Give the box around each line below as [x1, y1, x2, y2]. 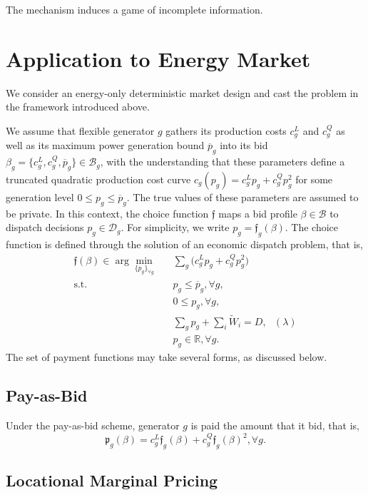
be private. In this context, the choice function [6, 205, 209, 220]
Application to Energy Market [6, 44, 311, 73]
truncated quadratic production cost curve [6, 171, 191, 186]
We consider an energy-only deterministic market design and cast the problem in [6, 85, 359, 100]
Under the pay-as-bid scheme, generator [6, 418, 180, 433]
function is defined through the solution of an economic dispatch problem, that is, [6, 237, 363, 252]
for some [295, 171, 333, 186]
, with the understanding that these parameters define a [100, 154, 345, 169]
